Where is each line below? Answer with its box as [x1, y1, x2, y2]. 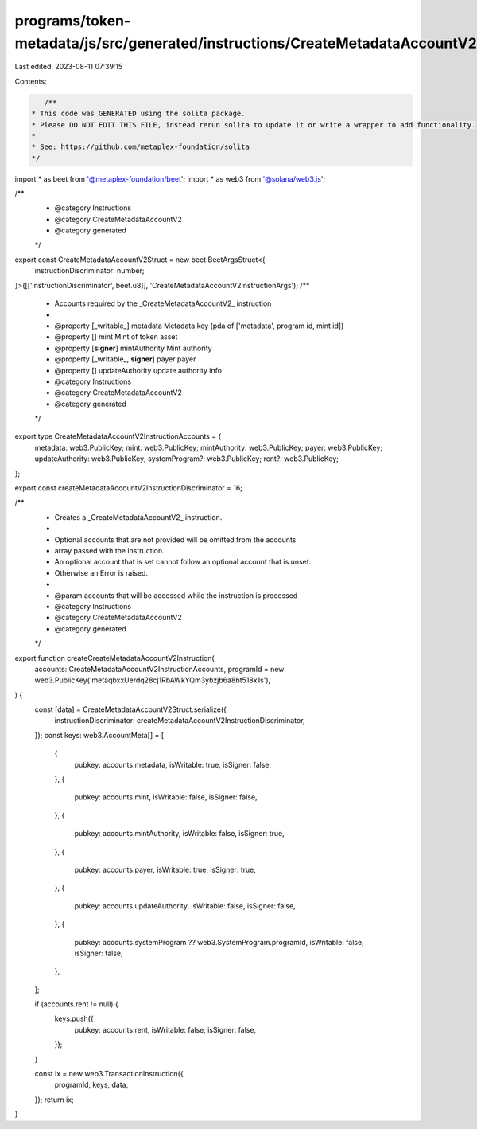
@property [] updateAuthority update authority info [54, 365, 223, 375]
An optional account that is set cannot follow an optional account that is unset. [54, 557, 312, 567]
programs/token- [14, 12, 131, 29]
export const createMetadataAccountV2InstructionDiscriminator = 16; [14, 483, 242, 493]
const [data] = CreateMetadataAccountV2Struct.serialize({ [34, 705, 227, 714]
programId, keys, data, [54, 1080, 129, 1090]
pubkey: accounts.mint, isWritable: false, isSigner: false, [74, 792, 258, 802]
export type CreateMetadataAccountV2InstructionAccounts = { [14, 432, 222, 441]
